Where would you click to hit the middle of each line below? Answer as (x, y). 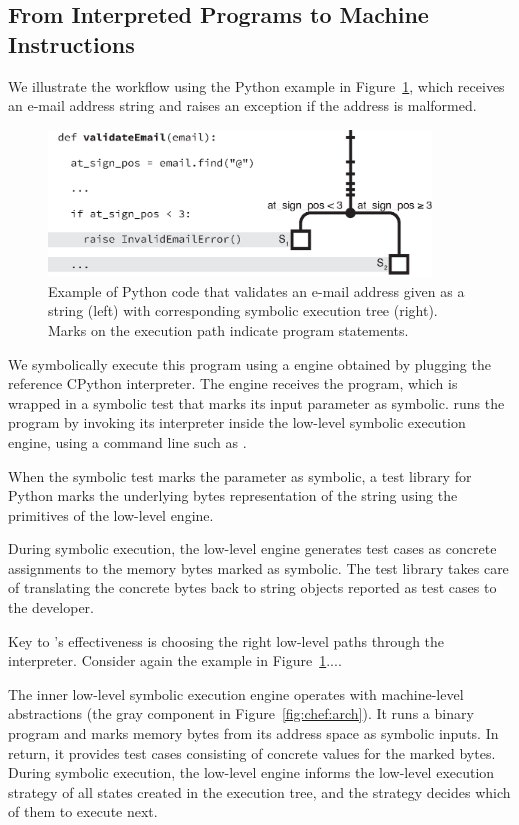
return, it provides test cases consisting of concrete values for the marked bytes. (252, 752)
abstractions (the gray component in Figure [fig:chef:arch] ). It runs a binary (241, 713)
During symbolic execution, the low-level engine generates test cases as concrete (252, 548)
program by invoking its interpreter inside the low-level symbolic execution (237, 422)
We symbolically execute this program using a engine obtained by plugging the (249, 363)
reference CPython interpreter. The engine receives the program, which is (233, 383)
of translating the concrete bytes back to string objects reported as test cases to (252, 587)
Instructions (71, 43)
